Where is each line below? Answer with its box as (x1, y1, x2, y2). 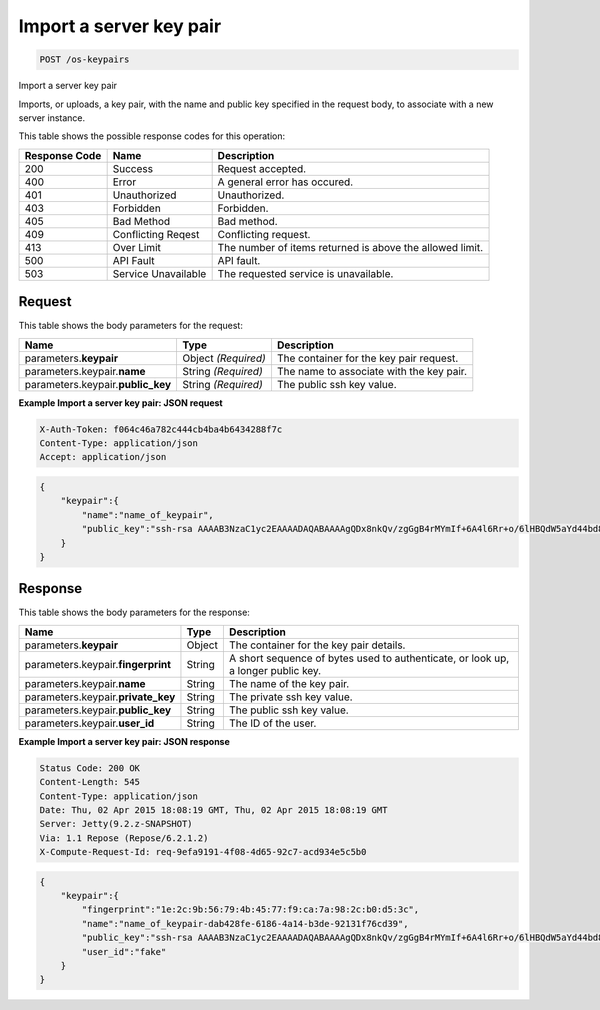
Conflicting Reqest (112, 227, 200, 241)
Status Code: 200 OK (39, 762, 140, 774)
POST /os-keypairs (39, 54, 130, 65)
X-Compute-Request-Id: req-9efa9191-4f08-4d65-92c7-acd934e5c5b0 (39, 846, 367, 858)
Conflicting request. (217, 227, 311, 241)
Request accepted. (217, 161, 307, 175)
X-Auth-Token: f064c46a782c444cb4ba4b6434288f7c (39, 423, 283, 435)
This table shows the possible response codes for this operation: (18, 130, 286, 142)
